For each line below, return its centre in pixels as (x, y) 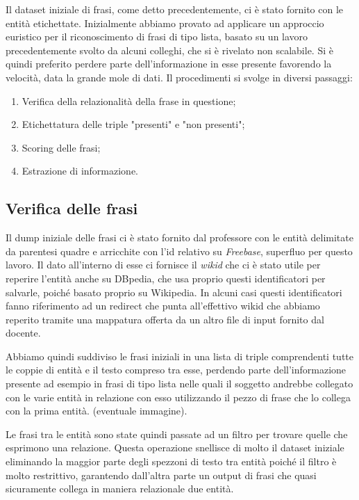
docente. (23, 333)
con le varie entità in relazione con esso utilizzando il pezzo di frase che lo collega (178, 397)
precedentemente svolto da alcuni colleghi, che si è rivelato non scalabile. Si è (169, 50)
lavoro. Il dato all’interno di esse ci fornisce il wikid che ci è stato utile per (163, 265)
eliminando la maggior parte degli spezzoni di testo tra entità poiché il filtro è (171, 461)
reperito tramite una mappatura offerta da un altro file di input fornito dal (165, 319)
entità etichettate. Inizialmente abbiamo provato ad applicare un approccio (165, 23)
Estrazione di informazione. (80, 171)
